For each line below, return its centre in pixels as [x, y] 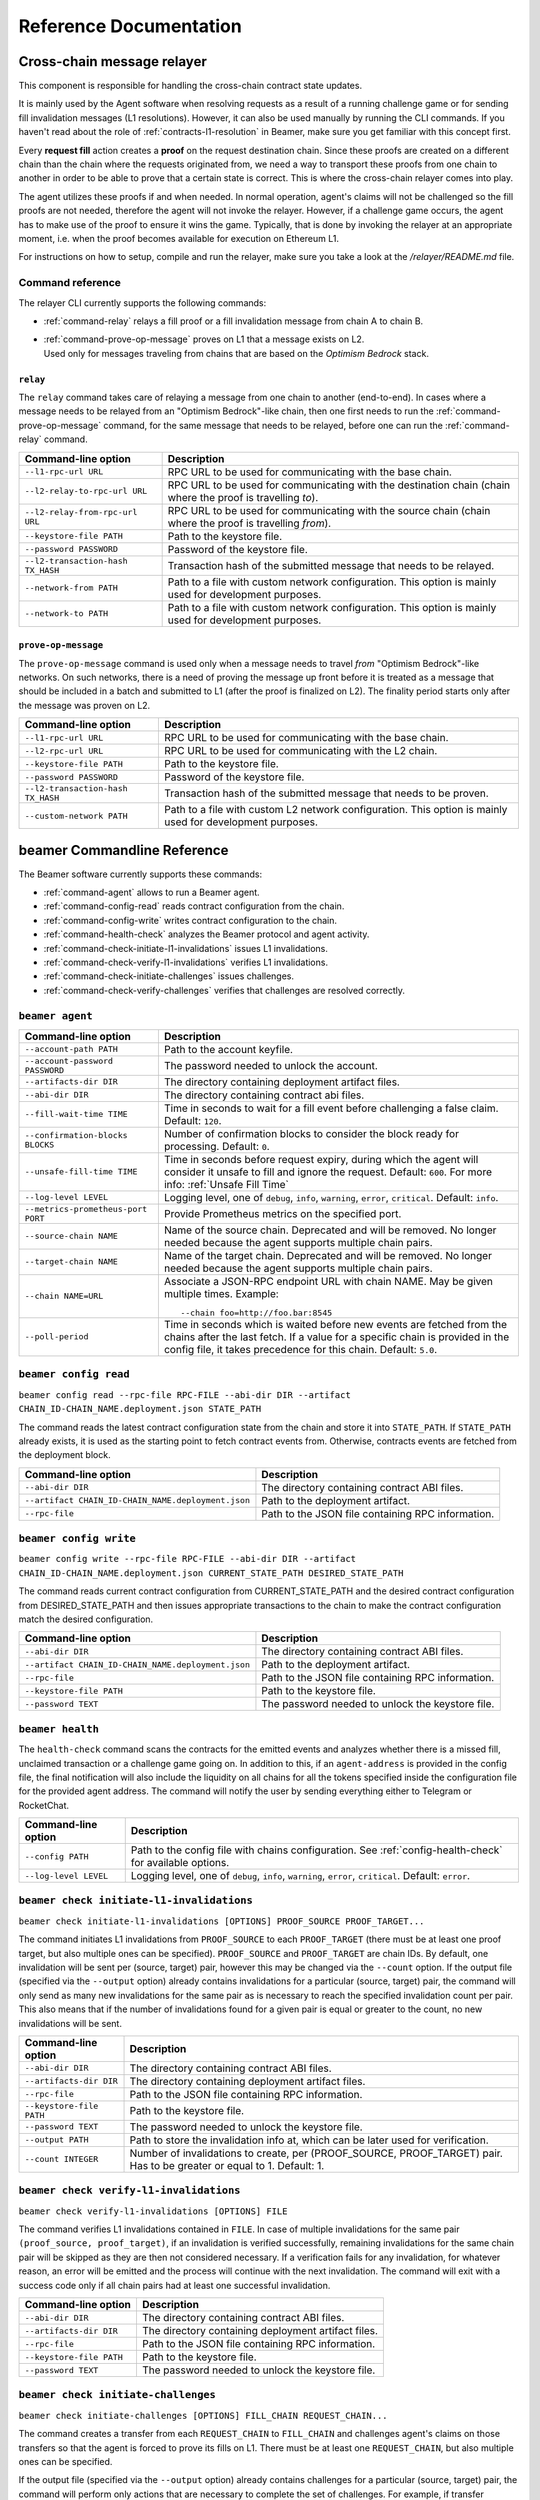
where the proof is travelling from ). [249, 523]
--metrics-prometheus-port [86, 1208]
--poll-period [56, 1336]
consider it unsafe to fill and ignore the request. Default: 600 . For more [328, 1172]
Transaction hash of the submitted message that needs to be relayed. [331, 565]
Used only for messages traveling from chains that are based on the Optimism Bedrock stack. [236, 353]
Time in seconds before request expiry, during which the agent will [321, 1159]
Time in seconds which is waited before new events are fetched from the [335, 1324]
